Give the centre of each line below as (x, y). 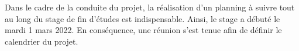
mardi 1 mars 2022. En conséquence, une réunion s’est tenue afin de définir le (143, 30)
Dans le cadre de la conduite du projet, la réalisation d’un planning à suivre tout (150, 7)
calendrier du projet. (42, 41)
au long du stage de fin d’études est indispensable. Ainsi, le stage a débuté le (142, 18)
